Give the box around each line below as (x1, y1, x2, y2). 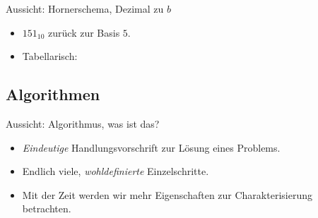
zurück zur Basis (48, 25, 120, 40)
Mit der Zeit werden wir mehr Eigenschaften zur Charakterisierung (22, 187, 312, 202)
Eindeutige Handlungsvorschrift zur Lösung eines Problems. (22, 140, 281, 155)
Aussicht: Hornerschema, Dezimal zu (6, 1, 164, 16)
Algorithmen (6, 83, 100, 105)
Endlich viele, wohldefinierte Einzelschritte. (22, 164, 209, 178)
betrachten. (22, 201, 71, 216)
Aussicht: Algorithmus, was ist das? (6, 116, 160, 131)
